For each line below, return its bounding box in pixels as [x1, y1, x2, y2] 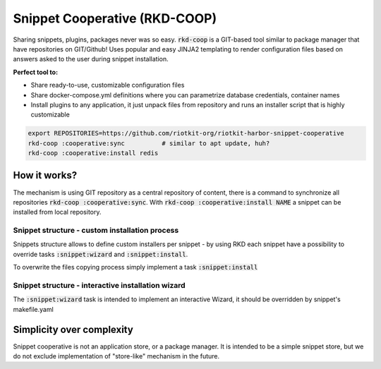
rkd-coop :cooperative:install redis [28, 149, 159, 157]
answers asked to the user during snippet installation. [13, 55, 169, 63]
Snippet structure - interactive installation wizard [13, 281, 186, 291]
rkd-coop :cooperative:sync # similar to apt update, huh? [28, 139, 270, 147]
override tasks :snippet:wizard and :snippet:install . [13, 250, 188, 258]
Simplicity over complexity [13, 323, 133, 335]
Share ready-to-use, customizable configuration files [30, 81, 185, 90]
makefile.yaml [13, 305, 54, 313]
